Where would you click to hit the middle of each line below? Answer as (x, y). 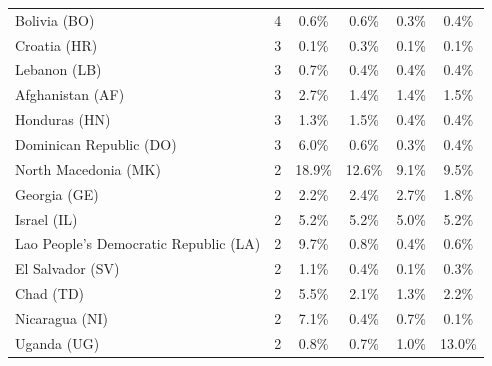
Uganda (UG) (57, 342)
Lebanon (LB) (58, 69)
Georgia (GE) (57, 193)
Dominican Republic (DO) (96, 143)
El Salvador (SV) (67, 268)
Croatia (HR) (56, 44)
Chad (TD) (50, 293)
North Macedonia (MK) (88, 168)
